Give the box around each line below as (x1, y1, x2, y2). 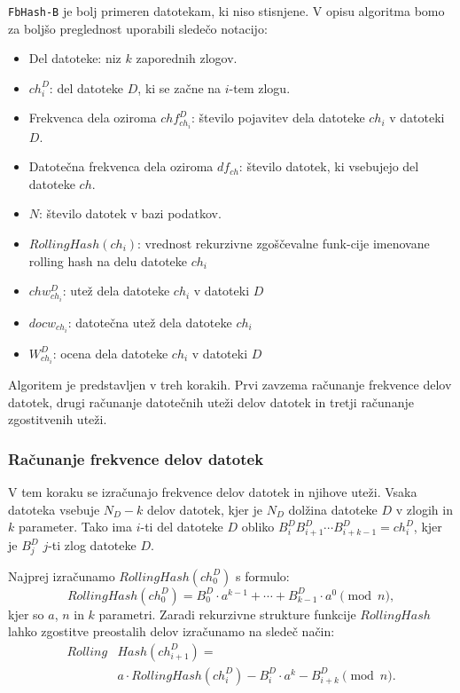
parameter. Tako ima (18, 517, 132, 536)
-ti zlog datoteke (48, 536, 136, 554)
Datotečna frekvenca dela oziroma (28, 157, 214, 176)
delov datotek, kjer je (147, 500, 262, 518)
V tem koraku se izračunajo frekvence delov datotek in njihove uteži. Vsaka (8, 483, 417, 501)
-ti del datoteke (140, 517, 223, 536)
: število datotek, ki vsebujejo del (238, 157, 419, 176)
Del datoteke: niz (28, 49, 121, 67)
